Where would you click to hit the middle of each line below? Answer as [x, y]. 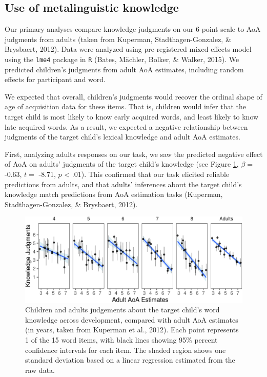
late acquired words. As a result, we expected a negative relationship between [126, 126]
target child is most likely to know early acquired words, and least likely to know [132, 117]
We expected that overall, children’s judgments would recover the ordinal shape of [133, 96]
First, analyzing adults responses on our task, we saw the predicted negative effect [134, 154]
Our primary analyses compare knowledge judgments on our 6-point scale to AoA [133, 29]
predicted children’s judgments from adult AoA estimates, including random [124, 69]
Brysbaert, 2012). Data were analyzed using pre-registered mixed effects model [128, 49]
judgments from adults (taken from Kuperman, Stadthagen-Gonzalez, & [118, 39]
